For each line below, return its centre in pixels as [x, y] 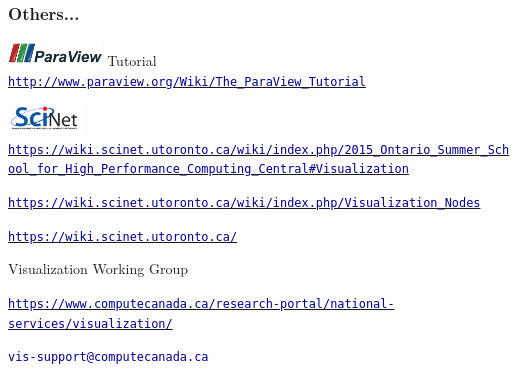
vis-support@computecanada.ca [108, 357]
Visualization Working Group [98, 268]
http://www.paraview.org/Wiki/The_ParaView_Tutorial [187, 81]
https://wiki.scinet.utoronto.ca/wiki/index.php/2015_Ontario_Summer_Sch [259, 149]
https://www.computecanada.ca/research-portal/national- [201, 303]
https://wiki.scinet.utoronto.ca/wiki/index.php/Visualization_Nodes [244, 202]
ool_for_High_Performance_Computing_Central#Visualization [208, 169]
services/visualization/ [90, 323]
